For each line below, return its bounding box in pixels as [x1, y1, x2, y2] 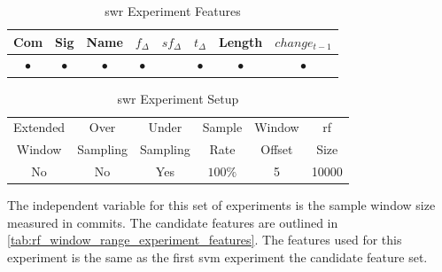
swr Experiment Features [105, 2, 241, 19]
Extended [13, 118, 66, 136]
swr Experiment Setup [117, 89, 239, 107]
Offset [260, 140, 293, 159]
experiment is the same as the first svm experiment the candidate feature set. [7, 247, 428, 266]
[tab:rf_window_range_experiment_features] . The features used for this [7, 230, 402, 249]
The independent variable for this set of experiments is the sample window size [7, 196, 436, 214]
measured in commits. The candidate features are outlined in [7, 213, 338, 231]
